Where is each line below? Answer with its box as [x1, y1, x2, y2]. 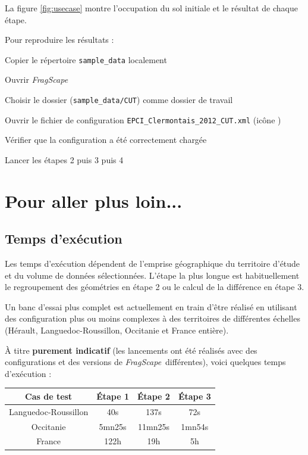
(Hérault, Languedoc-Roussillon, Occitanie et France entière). [5, 324, 229, 336]
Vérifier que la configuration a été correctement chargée [5, 133, 207, 146]
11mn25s [137, 420, 169, 432]
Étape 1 [96, 389, 130, 402]
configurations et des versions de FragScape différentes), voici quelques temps [5, 356, 286, 368]
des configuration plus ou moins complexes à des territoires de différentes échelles [5, 312, 300, 325]
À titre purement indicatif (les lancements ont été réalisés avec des [5, 344, 257, 356]
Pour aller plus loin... [5, 188, 183, 213]
